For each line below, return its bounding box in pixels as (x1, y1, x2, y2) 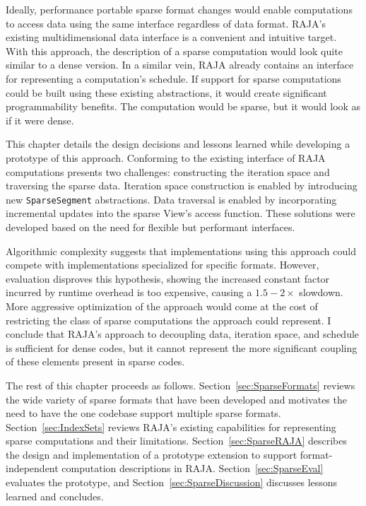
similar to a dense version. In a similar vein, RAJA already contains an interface (6, 57, 354, 72)
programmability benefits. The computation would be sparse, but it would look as (6, 99, 361, 114)
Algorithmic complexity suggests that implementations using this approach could (6, 243, 356, 258)
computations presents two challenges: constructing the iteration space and (6, 164, 330, 179)
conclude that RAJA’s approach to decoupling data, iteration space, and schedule (6, 326, 360, 341)
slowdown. (299, 285, 343, 300)
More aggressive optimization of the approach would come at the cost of (6, 298, 318, 313)
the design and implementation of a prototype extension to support (6, 447, 297, 461)
